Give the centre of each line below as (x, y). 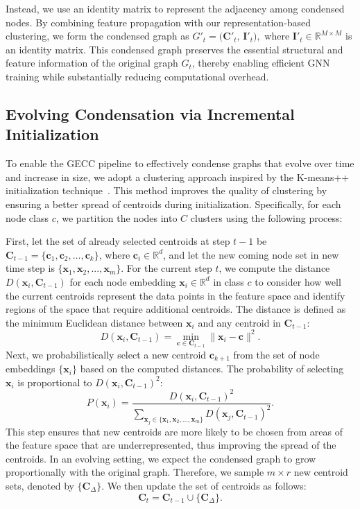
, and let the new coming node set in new (251, 254)
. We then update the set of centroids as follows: (204, 485)
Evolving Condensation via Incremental (150, 113)
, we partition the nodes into (117, 217)
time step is (30, 268)
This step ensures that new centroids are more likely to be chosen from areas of (174, 431)
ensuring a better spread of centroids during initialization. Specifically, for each (173, 204)
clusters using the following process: (266, 217)
